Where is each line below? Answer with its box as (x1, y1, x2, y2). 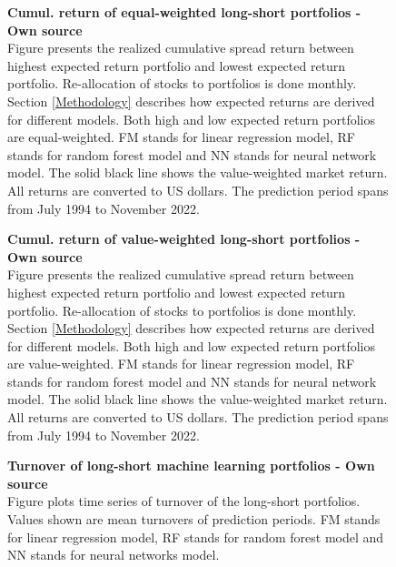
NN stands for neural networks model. (7, 545, 220, 564)
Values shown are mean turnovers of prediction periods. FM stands (7, 510, 381, 529)
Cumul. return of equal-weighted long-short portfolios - (7, 3, 361, 21)
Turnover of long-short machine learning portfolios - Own (7, 456, 375, 475)
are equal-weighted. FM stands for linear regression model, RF (7, 127, 355, 147)
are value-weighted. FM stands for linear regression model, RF (7, 354, 355, 373)
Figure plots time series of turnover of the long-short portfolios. (7, 491, 361, 511)
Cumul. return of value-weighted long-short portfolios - (7, 229, 361, 248)
